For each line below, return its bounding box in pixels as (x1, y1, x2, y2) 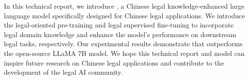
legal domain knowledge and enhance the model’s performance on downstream (4, 29, 236, 39)
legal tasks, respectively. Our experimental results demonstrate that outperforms (4, 39, 243, 49)
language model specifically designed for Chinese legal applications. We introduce (4, 10, 245, 20)
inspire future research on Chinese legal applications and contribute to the (4, 57, 224, 67)
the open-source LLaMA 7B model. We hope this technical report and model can (4, 48, 245, 58)
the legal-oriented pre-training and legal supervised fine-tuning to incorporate (4, 20, 234, 30)
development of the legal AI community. (4, 67, 123, 77)
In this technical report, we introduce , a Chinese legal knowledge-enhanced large (4, 1, 245, 11)
